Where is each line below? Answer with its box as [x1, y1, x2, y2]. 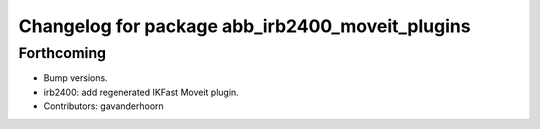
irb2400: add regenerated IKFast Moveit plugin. [43, 86, 239, 98]
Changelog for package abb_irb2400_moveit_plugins [18, 15, 471, 37]
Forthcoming [18, 44, 107, 62]
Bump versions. [43, 72, 109, 84]
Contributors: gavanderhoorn [43, 100, 164, 112]
